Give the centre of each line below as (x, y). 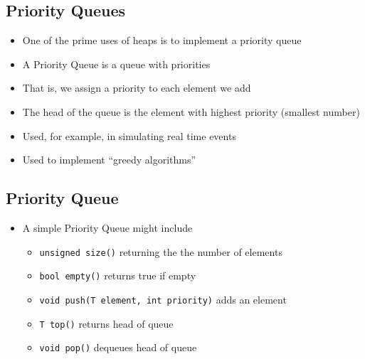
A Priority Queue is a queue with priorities (116, 64)
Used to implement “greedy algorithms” (109, 160)
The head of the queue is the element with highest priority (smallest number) (191, 111)
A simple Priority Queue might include (107, 227)
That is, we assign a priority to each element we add (137, 88)
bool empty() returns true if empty (118, 275)
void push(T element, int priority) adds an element (163, 299)
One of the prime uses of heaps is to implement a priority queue (162, 40)
